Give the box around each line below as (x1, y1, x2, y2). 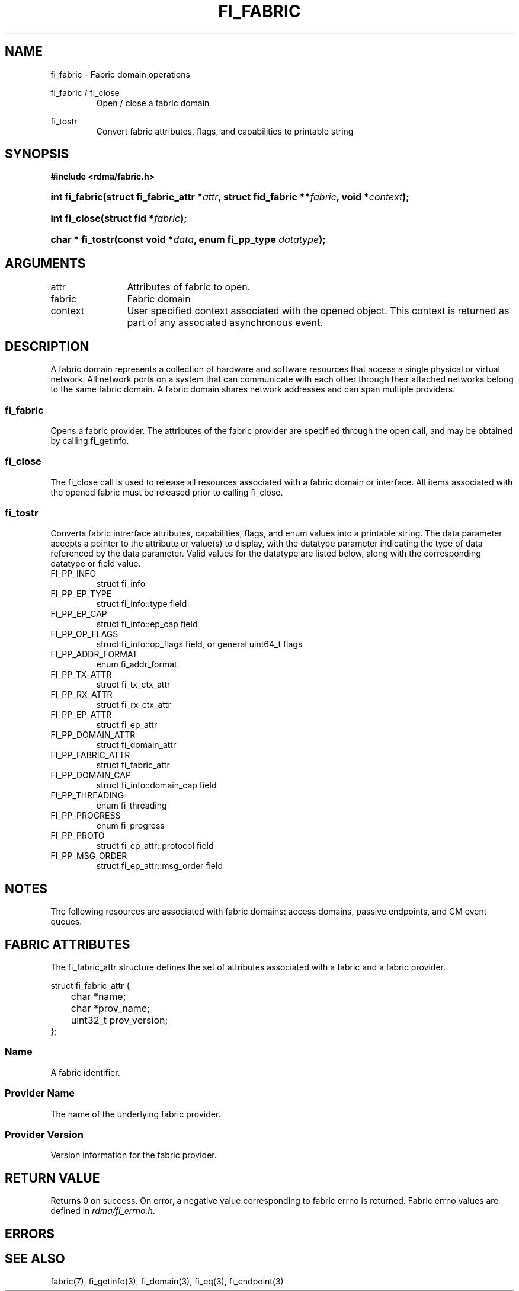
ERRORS (5, 1226, 55, 1241)
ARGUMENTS (5, 255, 86, 271)
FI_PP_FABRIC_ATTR (50, 750, 130, 760)
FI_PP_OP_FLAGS (50, 629, 118, 640)
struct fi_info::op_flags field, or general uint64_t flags (96, 639, 303, 650)
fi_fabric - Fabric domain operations (50, 69, 190, 79)
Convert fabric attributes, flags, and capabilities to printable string (96, 126, 354, 136)
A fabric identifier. (50, 1067, 120, 1078)
